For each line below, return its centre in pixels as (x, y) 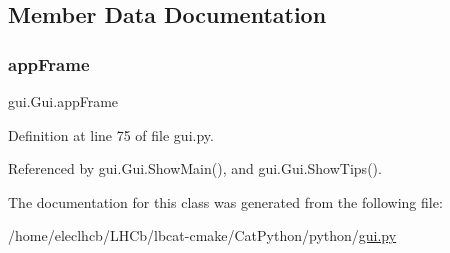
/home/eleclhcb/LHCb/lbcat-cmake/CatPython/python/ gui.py (202, 235)
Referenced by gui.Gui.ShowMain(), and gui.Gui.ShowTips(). (195, 168)
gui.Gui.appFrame (63, 101)
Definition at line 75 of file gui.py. (111, 134)
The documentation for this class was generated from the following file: (225, 201)
